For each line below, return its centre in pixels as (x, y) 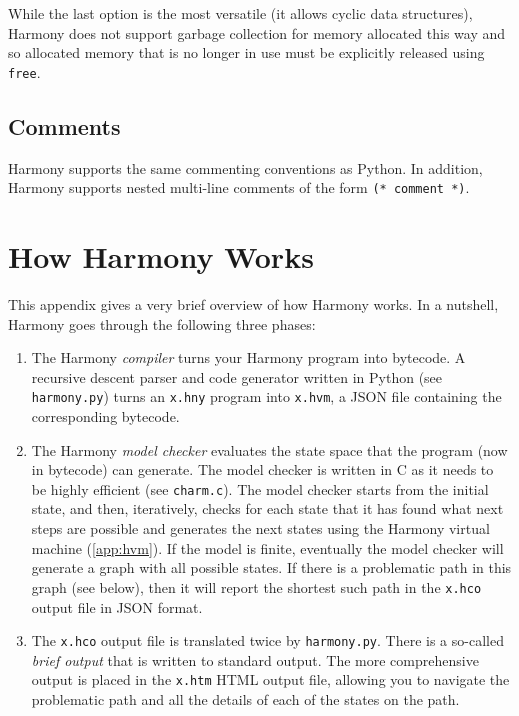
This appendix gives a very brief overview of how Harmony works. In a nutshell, (253, 304)
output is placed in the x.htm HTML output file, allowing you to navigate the (270, 679)
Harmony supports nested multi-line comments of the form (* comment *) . (239, 187)
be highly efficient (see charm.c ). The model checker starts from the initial (260, 488)
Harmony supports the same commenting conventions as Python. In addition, (245, 167)
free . (24, 71)
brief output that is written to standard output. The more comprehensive (255, 659)
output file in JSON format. (117, 606)
